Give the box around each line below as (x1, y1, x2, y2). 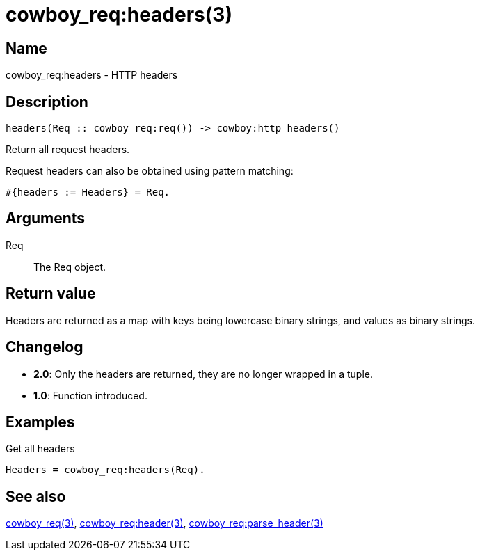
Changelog (6, 338, 83, 356)
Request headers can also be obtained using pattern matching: (6, 165, 294, 177)
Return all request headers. (6, 143, 130, 156)
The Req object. (33, 260, 106, 273)
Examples (6, 413, 75, 431)
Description (6, 93, 88, 111)
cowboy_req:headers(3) (6, 3, 232, 26)
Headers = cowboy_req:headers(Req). (6, 464, 205, 476)
